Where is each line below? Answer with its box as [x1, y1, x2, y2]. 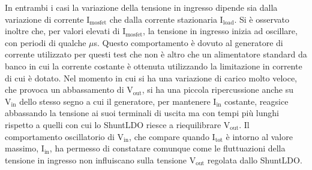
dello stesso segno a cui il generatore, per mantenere [19, 95, 211, 107]
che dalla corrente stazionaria [109, 13, 217, 25]
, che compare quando [129, 130, 209, 142]
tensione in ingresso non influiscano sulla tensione [5, 153, 187, 166]
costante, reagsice [224, 95, 289, 107]
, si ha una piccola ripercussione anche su [142, 83, 294, 96]
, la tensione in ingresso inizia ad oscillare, [143, 25, 298, 37]
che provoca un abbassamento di [5, 83, 124, 96]
